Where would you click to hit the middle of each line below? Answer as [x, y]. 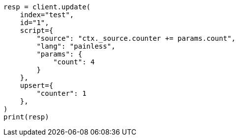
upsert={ [37, 85]
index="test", [47, 15]
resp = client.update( [47, 7]
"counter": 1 [61, 93]
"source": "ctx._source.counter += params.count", [136, 38]
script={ [37, 30]
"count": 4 [74, 62]
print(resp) [26, 117]
